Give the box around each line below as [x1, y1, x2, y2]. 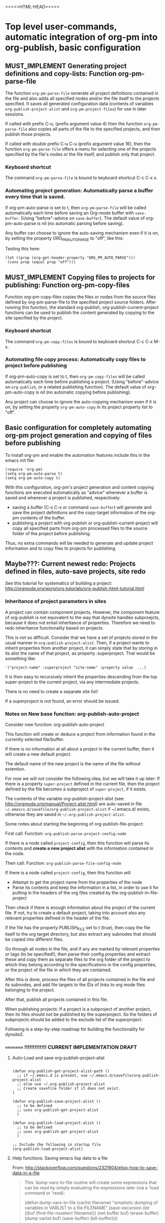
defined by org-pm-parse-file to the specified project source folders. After [5, 299, 156, 305]
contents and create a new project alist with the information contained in [5, 845, 154, 851]
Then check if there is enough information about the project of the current [5, 905, 155, 910]
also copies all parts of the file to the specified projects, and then [28, 126, 161, 132]
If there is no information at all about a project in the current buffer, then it [5, 746, 155, 752]
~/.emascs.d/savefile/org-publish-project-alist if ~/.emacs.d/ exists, [5, 806, 150, 812]
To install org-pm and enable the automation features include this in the [5, 452, 150, 458]
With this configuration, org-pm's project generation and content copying [5, 484, 154, 490]
